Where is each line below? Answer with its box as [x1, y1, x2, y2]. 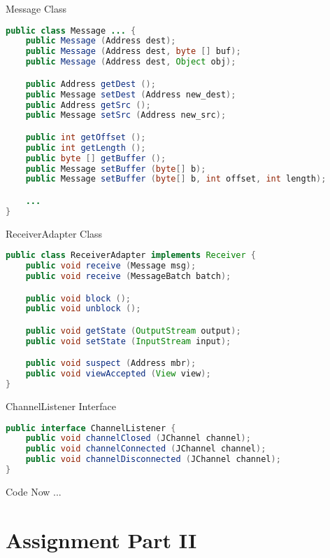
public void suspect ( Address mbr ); [25, 358, 196, 369]
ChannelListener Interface [6, 399, 116, 413]
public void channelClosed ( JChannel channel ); [25, 433, 251, 444]
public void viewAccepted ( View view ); [25, 369, 211, 379]
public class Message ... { [6, 25, 136, 36]
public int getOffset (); [25, 132, 146, 142]
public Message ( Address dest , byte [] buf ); [25, 46, 241, 57]
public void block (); [25, 293, 131, 304]
